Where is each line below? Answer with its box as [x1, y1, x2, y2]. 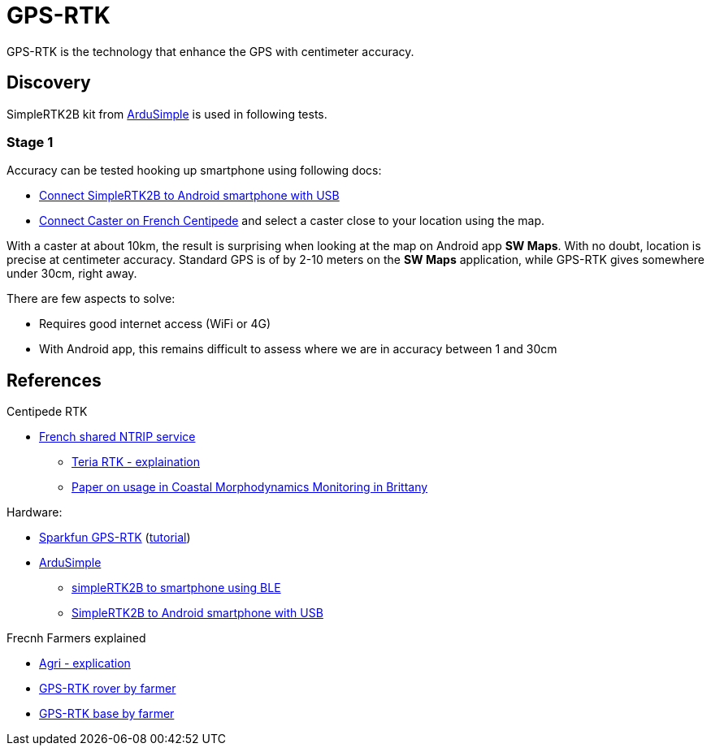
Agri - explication [39, 656, 131, 671]
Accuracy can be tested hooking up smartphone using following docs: [7, 163, 382, 178]
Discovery [7, 72, 91, 93]
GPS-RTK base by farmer [39, 707, 175, 721]
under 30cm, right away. [7, 266, 137, 281]
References [7, 370, 102, 391]
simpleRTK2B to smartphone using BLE [72, 581, 281, 595]
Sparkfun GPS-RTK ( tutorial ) [39, 530, 191, 545]
